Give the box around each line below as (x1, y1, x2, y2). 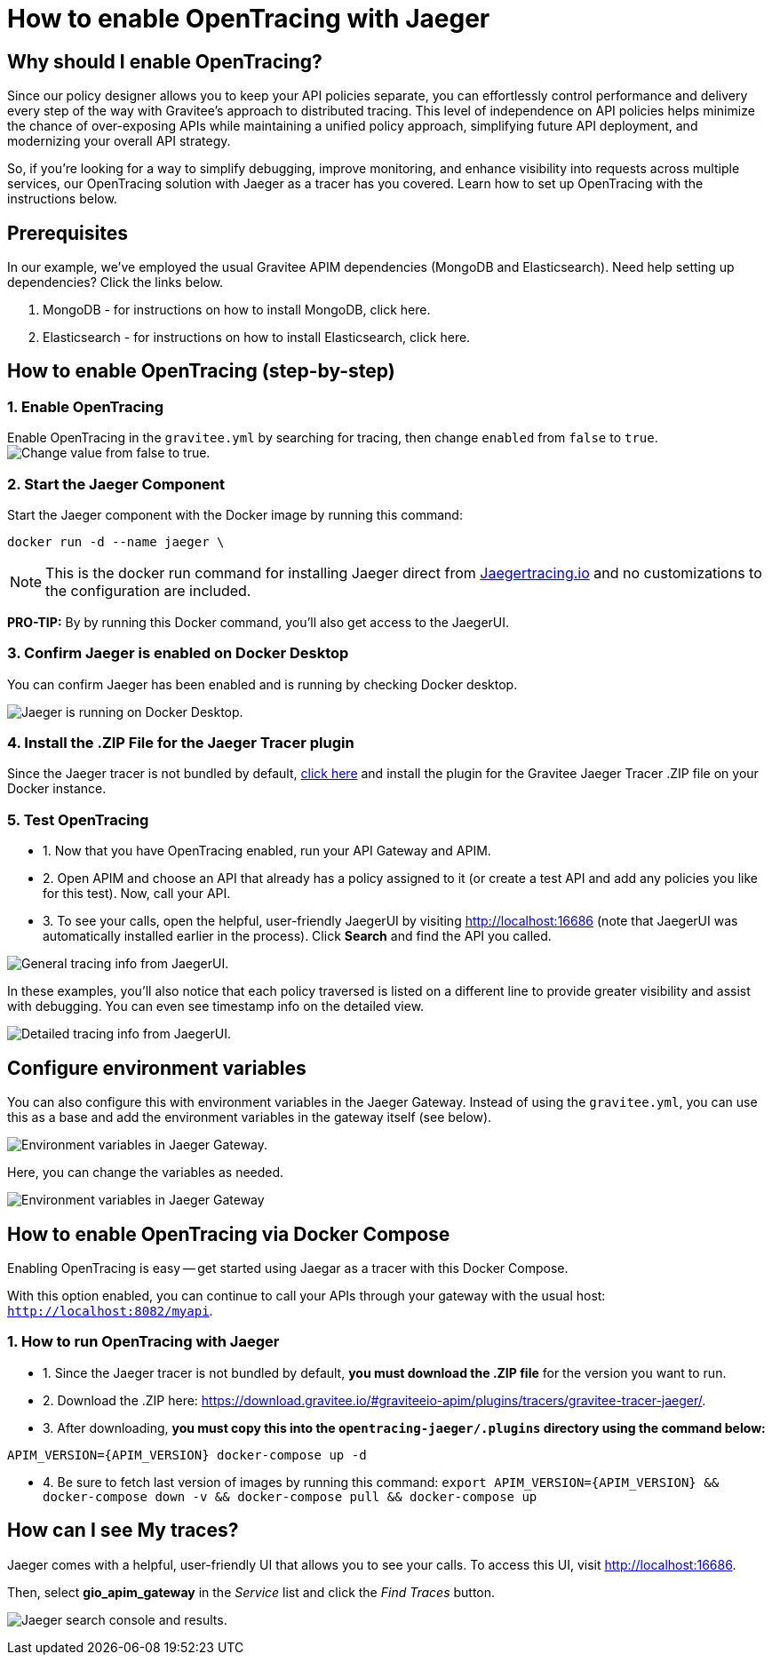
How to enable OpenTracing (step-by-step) (7, 360, 395, 383)
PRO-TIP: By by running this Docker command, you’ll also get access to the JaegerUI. (7, 614, 510, 630)
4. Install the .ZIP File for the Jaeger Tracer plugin (7, 734, 354, 752)
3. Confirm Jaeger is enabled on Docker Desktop (7, 644, 349, 663)
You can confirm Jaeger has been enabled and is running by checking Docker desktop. (7, 676, 518, 692)
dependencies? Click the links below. (7, 274, 224, 290)
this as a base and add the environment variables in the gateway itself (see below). (7, 1109, 492, 1125)
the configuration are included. (45, 581, 251, 600)
